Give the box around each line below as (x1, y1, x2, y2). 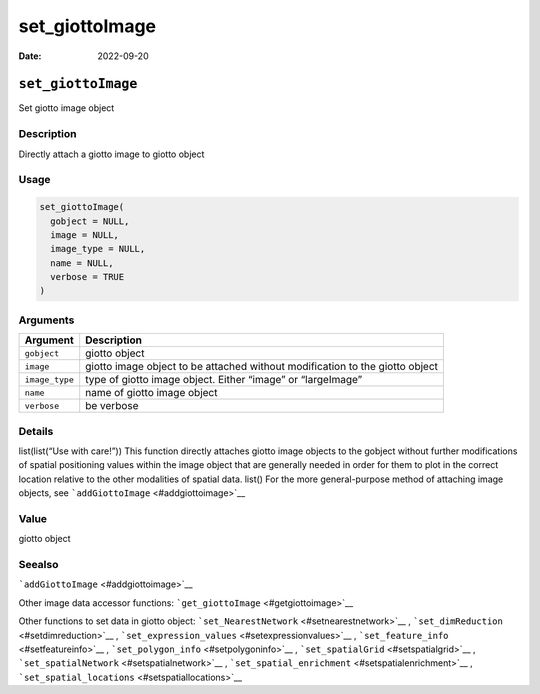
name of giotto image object (85, 386, 218, 400)
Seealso (18, 558, 59, 572)
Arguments (18, 313, 75, 327)
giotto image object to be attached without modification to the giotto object (85, 360, 439, 374)
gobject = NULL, (50, 215, 130, 227)
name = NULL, (50, 257, 114, 269)
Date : (18, 50, 42, 62)
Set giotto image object (18, 102, 115, 114)
